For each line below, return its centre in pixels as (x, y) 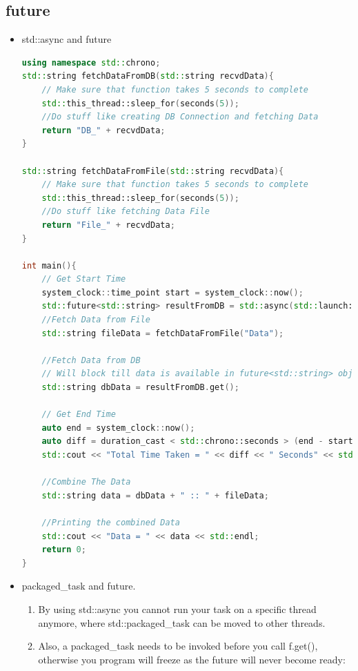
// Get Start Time (84, 279)
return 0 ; (64, 550)
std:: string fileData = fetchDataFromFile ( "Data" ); (163, 333)
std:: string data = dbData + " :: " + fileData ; (155, 495)
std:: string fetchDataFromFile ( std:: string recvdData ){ (153, 171)
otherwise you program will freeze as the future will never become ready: (192, 659)
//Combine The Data (86, 482)
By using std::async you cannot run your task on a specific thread (177, 609)
